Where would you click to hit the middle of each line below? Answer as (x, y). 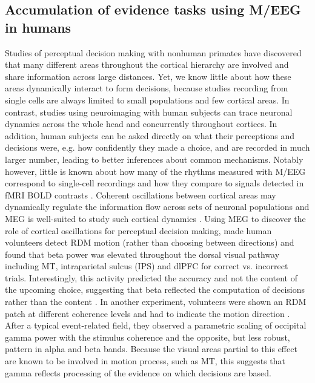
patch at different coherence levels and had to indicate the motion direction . (148, 313)
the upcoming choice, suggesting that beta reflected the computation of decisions (155, 290)
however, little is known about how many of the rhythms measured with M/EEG (155, 171)
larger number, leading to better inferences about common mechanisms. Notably (154, 159)
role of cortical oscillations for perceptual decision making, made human (138, 230)
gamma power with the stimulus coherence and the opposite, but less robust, (148, 337)
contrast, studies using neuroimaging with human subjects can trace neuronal (149, 112)
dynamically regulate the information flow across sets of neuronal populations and (157, 207)
